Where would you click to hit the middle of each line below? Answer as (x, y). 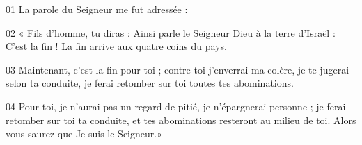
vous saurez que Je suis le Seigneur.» (84, 134)
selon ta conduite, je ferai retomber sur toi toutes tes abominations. (150, 83)
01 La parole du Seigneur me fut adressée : (97, 9)
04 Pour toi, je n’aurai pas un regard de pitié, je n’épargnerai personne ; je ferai (176, 106)
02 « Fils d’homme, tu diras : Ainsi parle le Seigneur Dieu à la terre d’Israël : (171, 32)
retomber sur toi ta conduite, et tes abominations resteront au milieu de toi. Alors (181, 120)
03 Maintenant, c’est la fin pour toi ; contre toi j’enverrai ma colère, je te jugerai (178, 69)
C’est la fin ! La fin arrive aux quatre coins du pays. (116, 46)
